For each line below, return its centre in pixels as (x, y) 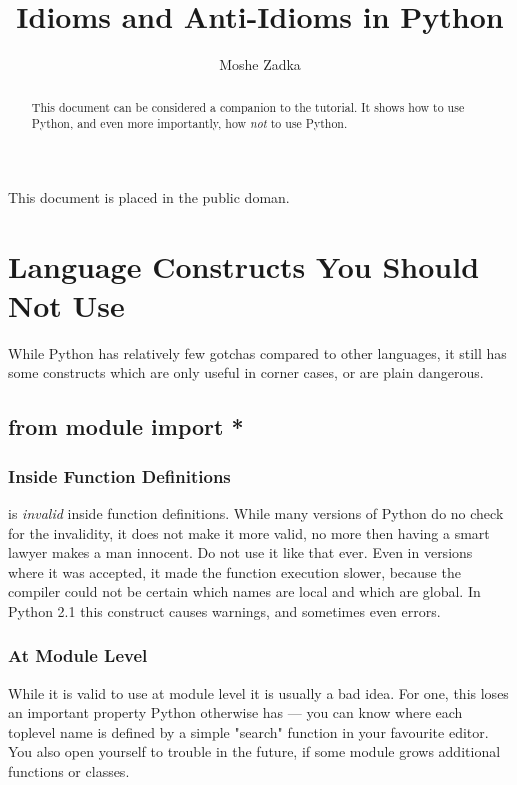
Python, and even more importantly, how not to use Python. (189, 123)
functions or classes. (69, 771)
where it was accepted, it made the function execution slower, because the (234, 571)
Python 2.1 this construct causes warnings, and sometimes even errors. (224, 610)
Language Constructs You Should (244, 265)
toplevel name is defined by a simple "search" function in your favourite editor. (248, 731)
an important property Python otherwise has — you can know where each (235, 712)
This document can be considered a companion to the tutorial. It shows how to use (248, 106)
